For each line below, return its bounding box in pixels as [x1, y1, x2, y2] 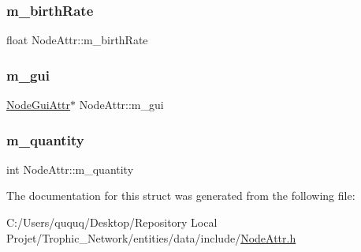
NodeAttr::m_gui [79, 96, 164, 113]
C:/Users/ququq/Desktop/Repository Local [6, 214, 218, 231]
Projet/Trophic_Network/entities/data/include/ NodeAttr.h [6, 229, 296, 246]
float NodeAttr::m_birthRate [6, 32, 148, 48]
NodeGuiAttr [6, 96, 71, 113]
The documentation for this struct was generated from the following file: [6, 187, 355, 204]
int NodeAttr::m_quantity [6, 160, 134, 177]
